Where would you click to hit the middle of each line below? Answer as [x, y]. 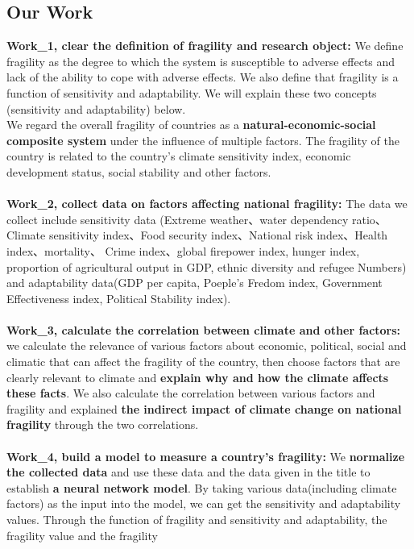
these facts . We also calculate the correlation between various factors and [191, 393]
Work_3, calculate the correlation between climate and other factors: [204, 329]
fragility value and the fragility [82, 535]
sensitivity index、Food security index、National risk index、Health [218, 235]
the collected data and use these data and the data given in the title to [188, 472]
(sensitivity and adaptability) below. [96, 108]
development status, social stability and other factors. [139, 171]
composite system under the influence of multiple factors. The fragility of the [203, 140]
